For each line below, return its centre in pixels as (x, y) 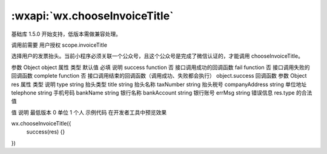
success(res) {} (46, 132)
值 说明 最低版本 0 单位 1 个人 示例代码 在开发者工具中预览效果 (89, 112)
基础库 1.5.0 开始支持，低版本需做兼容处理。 (66, 34)
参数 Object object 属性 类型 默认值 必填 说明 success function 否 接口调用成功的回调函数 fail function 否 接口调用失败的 (160, 67)
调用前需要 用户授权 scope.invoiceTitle (59, 45)
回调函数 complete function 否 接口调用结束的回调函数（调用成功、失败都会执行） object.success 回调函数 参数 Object (159, 76)
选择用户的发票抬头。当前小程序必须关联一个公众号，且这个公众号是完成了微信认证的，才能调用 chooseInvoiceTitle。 (157, 56)
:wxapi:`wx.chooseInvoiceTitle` (92, 16)
